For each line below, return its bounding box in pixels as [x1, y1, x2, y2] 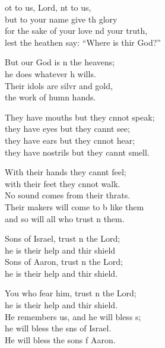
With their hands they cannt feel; [5, 166, 126, 178]
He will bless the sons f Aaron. [5, 333, 116, 346]
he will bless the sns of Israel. [5, 322, 112, 334]
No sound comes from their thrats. [5, 189, 131, 201]
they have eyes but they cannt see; [5, 122, 130, 135]
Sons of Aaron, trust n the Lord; [5, 255, 123, 268]
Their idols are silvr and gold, [5, 79, 113, 91]
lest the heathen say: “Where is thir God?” [5, 36, 161, 48]
